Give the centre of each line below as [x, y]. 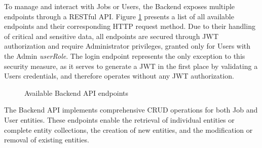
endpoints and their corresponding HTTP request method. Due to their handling [130, 26]
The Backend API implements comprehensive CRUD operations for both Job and [131, 110]
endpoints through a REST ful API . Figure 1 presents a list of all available [119, 16]
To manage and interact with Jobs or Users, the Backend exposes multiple [120, 6]
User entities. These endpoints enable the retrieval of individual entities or [119, 119]
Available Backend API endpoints [77, 92]
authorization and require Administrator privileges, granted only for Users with [127, 46]
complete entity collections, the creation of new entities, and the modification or [128, 129]
